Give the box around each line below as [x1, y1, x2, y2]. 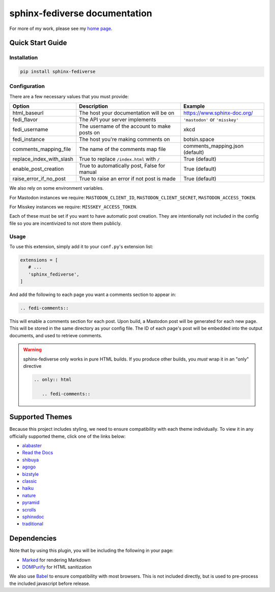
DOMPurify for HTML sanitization [22, 564, 92, 570]
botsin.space [183, 136, 215, 143]
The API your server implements [79, 116, 156, 123]
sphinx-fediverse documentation [9, 8, 152, 19]
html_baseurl [12, 109, 44, 116]
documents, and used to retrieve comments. [9, 332, 102, 338]
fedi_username [12, 126, 48, 133]
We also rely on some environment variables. [9, 185, 104, 191]
